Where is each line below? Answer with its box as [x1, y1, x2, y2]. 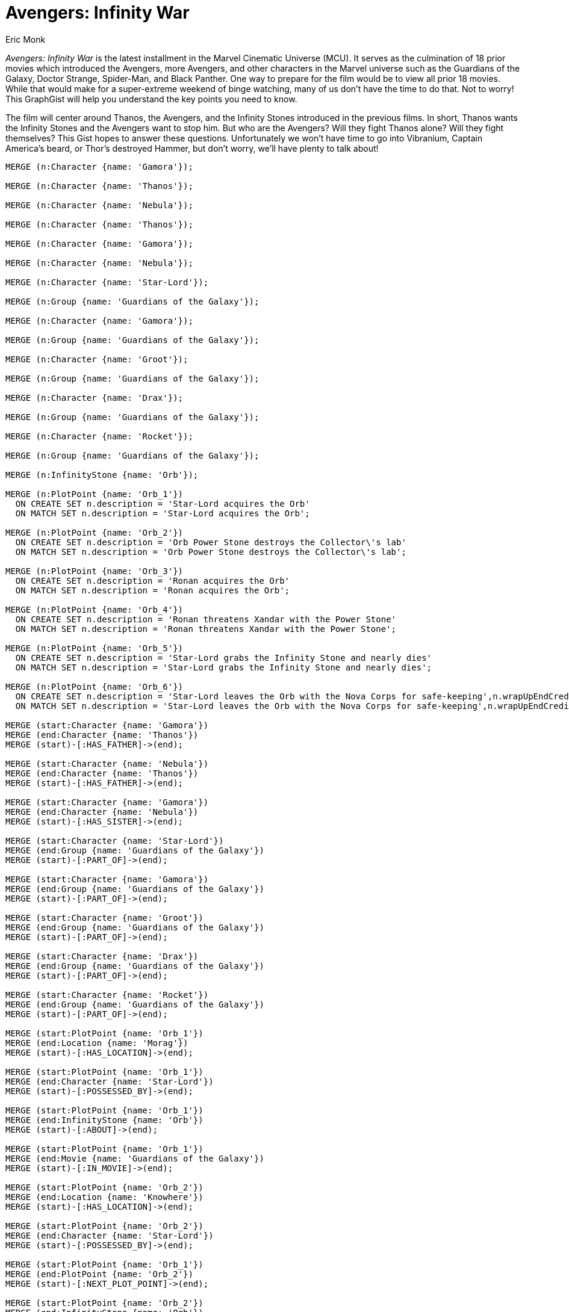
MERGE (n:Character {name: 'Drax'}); [5, 392, 184, 403]
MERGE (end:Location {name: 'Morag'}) [5, 1038, 188, 1048]
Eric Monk [5, 34, 46, 45]
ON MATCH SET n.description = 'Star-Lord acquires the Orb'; [15, 508, 310, 518]
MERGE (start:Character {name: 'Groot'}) [5, 912, 204, 923]
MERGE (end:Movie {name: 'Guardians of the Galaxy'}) [5, 1153, 264, 1163]
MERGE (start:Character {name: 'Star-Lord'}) [5, 835, 224, 846]
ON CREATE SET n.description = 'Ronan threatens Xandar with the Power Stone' [15, 614, 397, 624]
